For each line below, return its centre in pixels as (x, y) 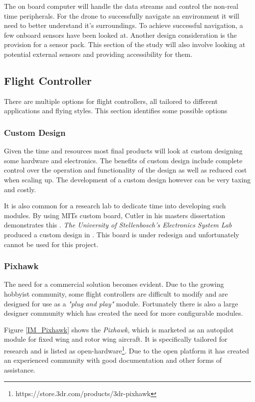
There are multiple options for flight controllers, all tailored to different (111, 101)
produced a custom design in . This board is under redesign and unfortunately (122, 234)
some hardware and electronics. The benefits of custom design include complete (123, 160)
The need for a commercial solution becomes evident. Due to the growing (114, 284)
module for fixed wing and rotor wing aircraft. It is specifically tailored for (116, 339)
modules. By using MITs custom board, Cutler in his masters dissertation (115, 215)
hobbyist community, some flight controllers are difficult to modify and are (116, 293)
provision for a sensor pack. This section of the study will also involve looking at (125, 44)
